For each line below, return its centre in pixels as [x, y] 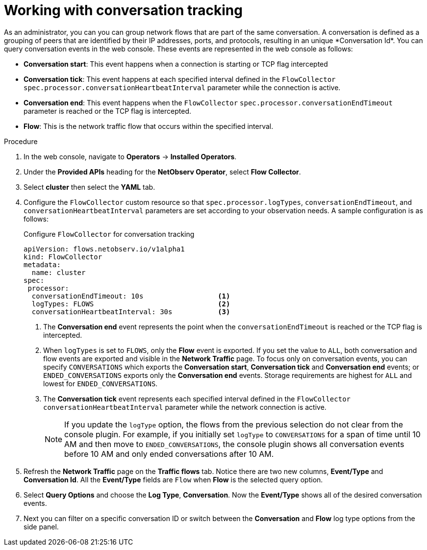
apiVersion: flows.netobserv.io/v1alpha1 [104, 249]
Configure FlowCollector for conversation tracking [109, 234]
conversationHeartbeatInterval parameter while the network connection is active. [185, 407]
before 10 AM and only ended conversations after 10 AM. [169, 454]
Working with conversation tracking [123, 10]
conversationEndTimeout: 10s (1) [131, 296]
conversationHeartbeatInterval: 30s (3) [131, 312]
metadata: [42, 264]
